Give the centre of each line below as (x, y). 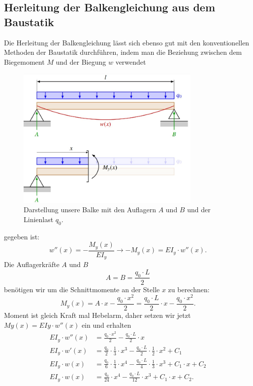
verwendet (131, 61)
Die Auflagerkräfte (32, 264)
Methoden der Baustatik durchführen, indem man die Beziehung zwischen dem (123, 52)
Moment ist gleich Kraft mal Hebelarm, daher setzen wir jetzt (97, 315)
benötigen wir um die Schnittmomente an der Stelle (82, 289)
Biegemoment (24, 61)
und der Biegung (81, 61)
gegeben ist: (22, 236)
